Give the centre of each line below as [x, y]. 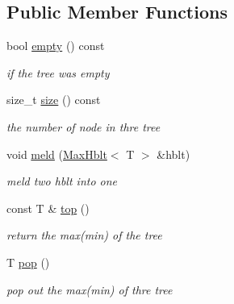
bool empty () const [56, 46]
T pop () [28, 262]
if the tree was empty [58, 72]
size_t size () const [54, 100]
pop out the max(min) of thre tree [90, 289]
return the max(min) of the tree [84, 235]
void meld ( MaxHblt [57, 154]
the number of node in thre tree [84, 126]
